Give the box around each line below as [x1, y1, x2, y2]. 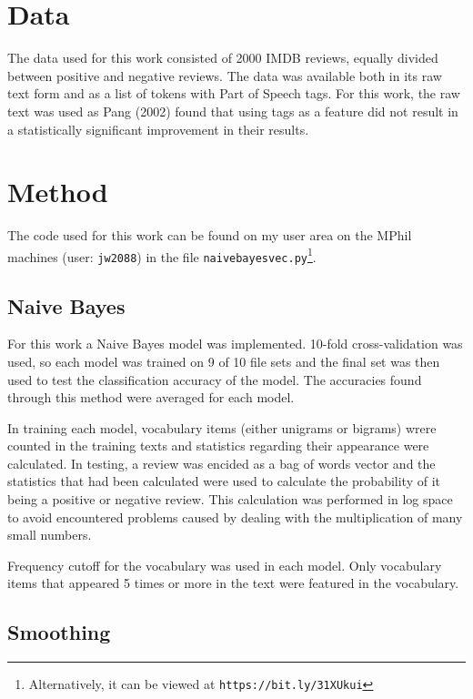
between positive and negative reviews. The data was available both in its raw [7, 66, 442, 85]
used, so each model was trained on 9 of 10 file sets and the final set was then [7, 351, 440, 370]
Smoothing [7, 618, 111, 646]
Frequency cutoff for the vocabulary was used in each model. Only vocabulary [7, 555, 442, 574]
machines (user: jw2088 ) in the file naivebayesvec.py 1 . [7, 244, 317, 266]
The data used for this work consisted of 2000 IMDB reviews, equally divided [7, 48, 438, 67]
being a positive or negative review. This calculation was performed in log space [7, 490, 453, 509]
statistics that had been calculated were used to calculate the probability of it [7, 471, 440, 491]
